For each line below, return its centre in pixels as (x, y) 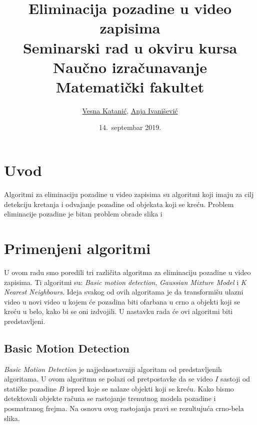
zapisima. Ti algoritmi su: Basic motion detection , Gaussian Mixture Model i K (125, 282)
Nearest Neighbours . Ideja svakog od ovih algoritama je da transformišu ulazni (124, 292)
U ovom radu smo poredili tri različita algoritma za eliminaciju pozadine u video (127, 272)
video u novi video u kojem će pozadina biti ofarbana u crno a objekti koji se (122, 301)
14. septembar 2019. (130, 127)
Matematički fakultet (130, 86)
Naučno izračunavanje (130, 67)
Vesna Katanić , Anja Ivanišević (130, 110)
